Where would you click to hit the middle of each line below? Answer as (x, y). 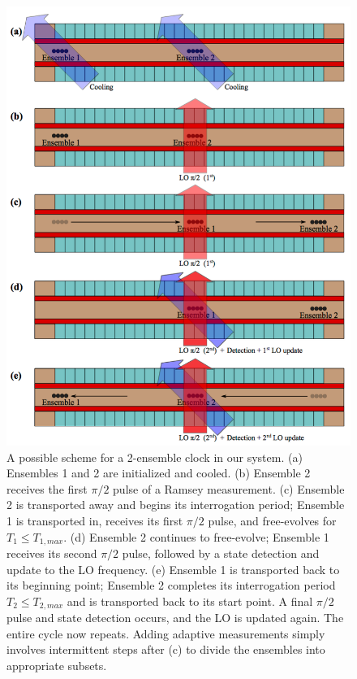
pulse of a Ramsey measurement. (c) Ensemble (229, 488)
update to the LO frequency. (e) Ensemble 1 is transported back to (173, 569)
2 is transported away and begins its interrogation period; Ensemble (176, 505)
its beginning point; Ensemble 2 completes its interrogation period (171, 585)
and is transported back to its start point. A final (190, 601)
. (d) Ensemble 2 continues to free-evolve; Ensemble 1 (196, 536)
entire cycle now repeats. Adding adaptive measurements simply (166, 633)
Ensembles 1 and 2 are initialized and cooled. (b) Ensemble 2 (159, 473)
